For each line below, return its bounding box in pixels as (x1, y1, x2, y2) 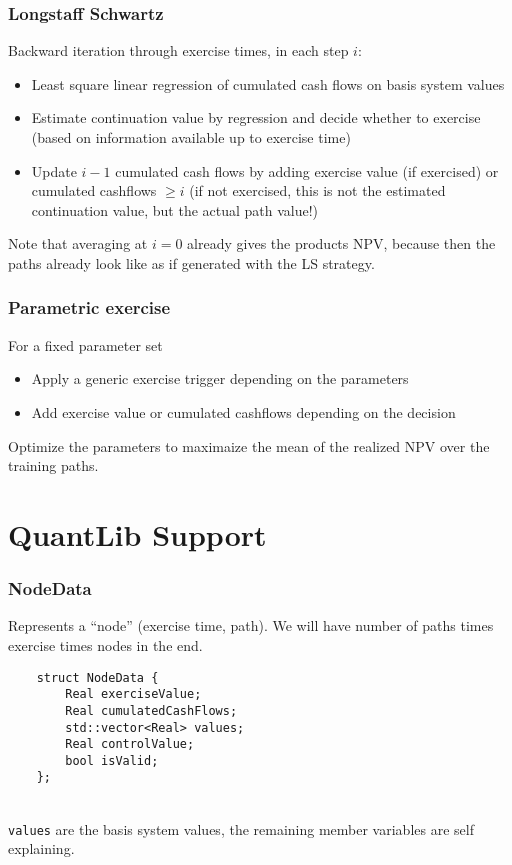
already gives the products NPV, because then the (187, 233, 496, 254)
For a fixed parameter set (8, 334, 163, 355)
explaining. (8, 838, 75, 859)
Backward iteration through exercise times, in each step (8, 40, 349, 61)
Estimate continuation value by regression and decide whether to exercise (31, 107, 481, 128)
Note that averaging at (8, 233, 148, 254)
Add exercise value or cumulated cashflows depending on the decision (31, 401, 456, 422)
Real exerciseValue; (65, 687, 202, 702)
